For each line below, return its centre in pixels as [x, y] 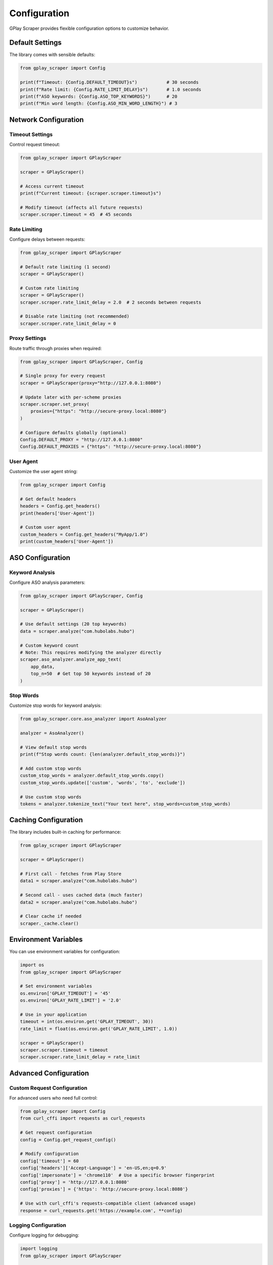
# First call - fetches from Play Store [71, 874]
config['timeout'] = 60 [50, 1161]
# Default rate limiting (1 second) [65, 267]
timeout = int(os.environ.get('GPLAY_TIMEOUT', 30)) [87, 1022]
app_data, [43, 666]
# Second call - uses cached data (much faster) [81, 895]
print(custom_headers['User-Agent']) [67, 542]
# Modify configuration [50, 1154]
